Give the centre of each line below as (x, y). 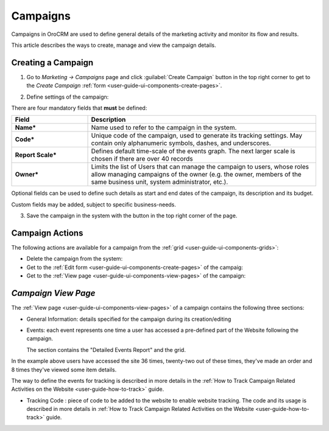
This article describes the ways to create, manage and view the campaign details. (114, 45)
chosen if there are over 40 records (142, 159)
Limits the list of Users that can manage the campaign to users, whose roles (200, 167)
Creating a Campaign (52, 62)
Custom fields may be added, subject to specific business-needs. (94, 205)
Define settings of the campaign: (68, 97)
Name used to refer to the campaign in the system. (164, 128)
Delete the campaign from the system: (75, 259)
